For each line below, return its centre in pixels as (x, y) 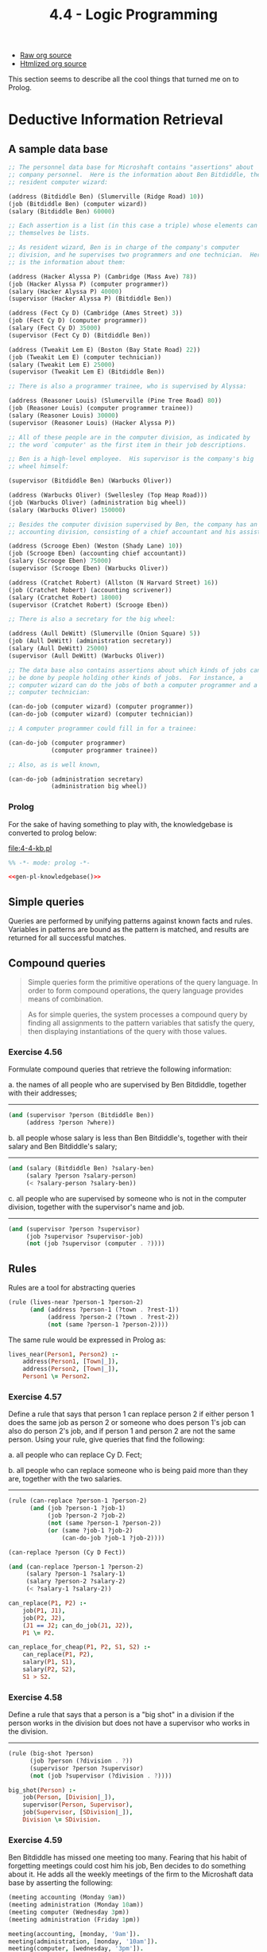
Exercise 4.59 (35, 1840)
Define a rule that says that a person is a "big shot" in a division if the (121, 1715)
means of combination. (65, 999)
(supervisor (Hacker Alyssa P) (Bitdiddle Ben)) (90, 299)
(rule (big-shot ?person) (51, 1754)
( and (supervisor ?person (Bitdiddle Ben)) (81, 1115)
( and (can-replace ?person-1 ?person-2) (76, 1567)
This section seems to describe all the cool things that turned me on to (124, 79)
